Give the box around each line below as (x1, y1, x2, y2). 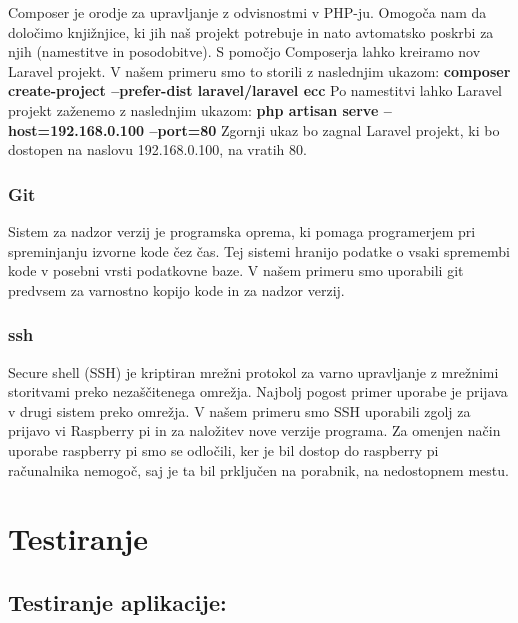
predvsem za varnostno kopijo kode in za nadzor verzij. (8, 279, 345, 300)
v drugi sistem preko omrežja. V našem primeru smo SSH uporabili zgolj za (8, 400, 471, 421)
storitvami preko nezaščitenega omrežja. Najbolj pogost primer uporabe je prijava (8, 381, 508, 402)
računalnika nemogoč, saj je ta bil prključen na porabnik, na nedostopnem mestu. (8, 459, 509, 480)
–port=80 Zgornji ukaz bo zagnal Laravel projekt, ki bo (149, 119, 500, 140)
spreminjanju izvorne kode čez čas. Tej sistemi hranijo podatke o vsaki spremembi (8, 240, 510, 261)
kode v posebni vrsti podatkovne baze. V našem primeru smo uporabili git (8, 260, 464, 281)
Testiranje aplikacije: (8, 586, 227, 617)
